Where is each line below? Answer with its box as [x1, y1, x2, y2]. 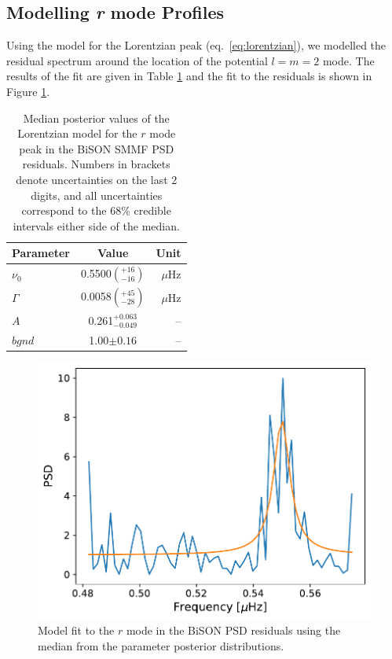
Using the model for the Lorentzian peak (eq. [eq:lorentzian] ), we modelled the [6, 37, 387, 53]
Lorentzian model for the [17, 125, 137, 142]
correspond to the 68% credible [21, 202, 171, 219]
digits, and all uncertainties [31, 186, 163, 203]
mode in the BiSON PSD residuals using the [126, 622, 341, 639]
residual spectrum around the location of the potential [6, 52, 268, 68]
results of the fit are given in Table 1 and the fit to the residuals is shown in [6, 68, 372, 84]
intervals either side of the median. [13, 217, 180, 234]
